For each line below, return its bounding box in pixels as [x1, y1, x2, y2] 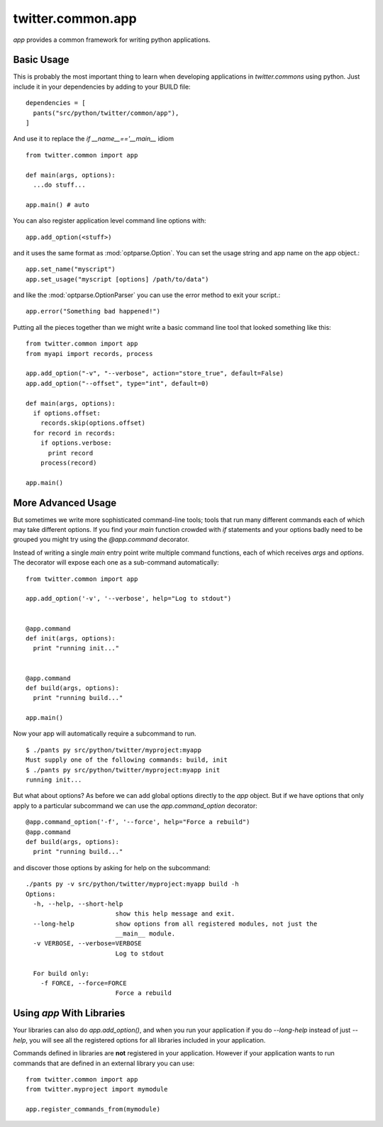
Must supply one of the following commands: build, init [26, 756, 228, 764]
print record [48, 449, 94, 457]
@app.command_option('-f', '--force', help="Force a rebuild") [26, 818, 250, 826]
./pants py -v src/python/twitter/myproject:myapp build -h [26, 880, 239, 888]
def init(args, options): [26, 634, 116, 642]
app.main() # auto [26, 201, 90, 209]
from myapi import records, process [26, 350, 153, 357]
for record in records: [33, 429, 116, 437]
